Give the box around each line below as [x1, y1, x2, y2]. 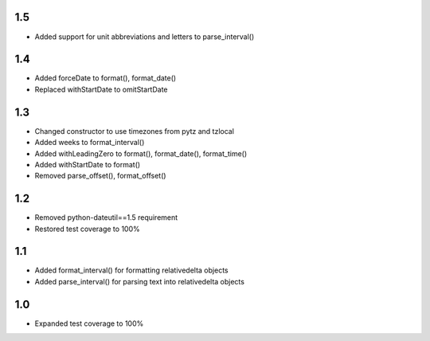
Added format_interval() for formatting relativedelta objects [34, 265, 229, 275]
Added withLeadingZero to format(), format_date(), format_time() [34, 148, 248, 159]
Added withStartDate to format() [34, 159, 141, 169]
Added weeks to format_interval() [34, 138, 145, 147]
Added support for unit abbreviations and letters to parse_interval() [34, 32, 255, 41]
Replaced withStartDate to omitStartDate [34, 84, 168, 94]
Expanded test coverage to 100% [34, 319, 144, 328]
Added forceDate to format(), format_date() [34, 73, 177, 83]
